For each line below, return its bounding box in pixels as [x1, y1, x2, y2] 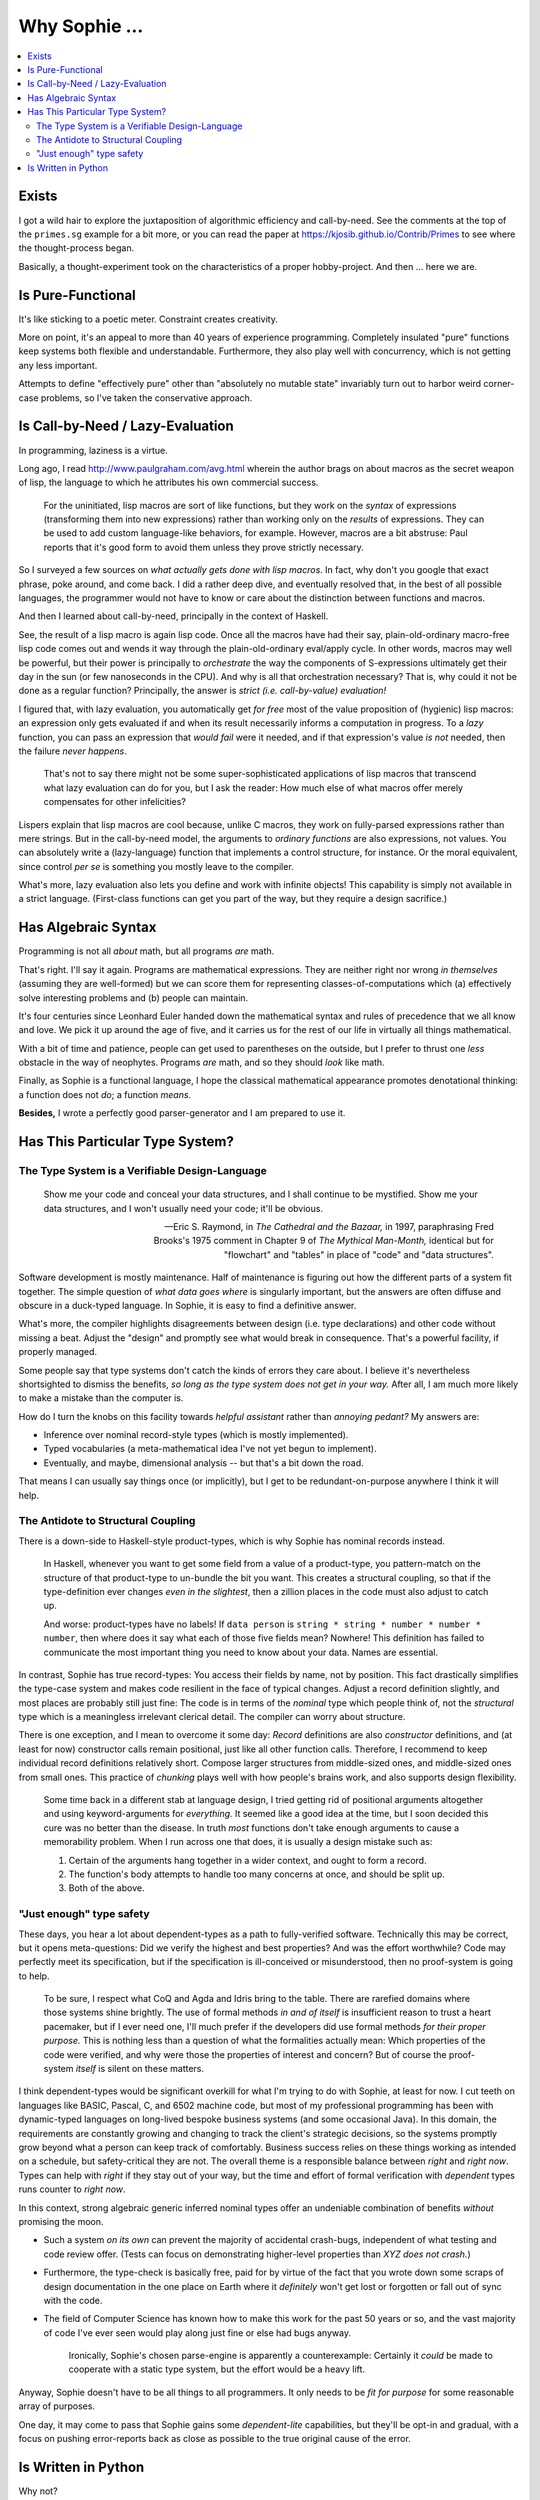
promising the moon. [18, 2215, 104, 2227]
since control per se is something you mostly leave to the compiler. [18, 860, 294, 872]
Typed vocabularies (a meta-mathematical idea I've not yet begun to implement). [43, 1443, 377, 1455]
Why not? [18, 2485, 59, 2497]
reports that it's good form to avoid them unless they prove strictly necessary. [43, 541, 364, 553]
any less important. [18, 359, 98, 371]
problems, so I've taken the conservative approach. [40, 391, 253, 404]
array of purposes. [18, 2400, 95, 2412]
